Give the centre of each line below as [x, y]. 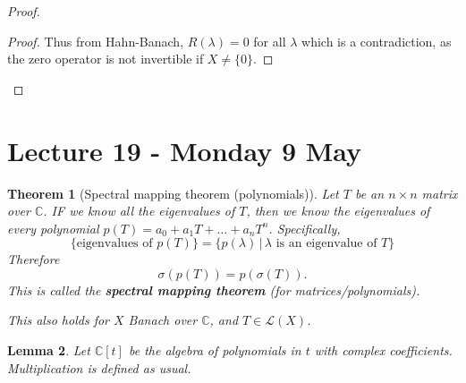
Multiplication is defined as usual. [99, 367]
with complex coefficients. [383, 350]
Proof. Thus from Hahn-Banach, [96, 41]
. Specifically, [305, 228]
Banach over [163, 320]
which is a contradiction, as [377, 41]
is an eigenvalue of [326, 244]
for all [270, 41]
